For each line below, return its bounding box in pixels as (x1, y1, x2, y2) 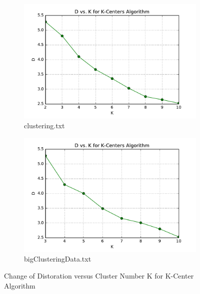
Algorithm (4, 280, 35, 291)
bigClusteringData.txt (24, 254, 91, 264)
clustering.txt (24, 120, 65, 130)
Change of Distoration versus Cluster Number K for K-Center (4, 271, 194, 281)
